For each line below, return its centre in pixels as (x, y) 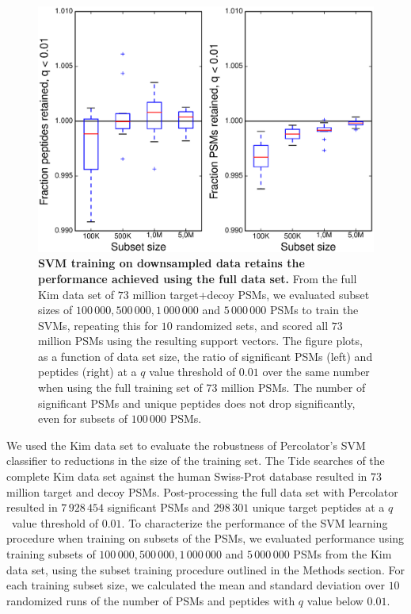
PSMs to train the (314, 310)
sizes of (55, 310)
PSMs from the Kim (342, 554)
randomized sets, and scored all (252, 325)
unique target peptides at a (318, 507)
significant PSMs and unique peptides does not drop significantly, (197, 403)
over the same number (316, 372)
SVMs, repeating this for (98, 325)
